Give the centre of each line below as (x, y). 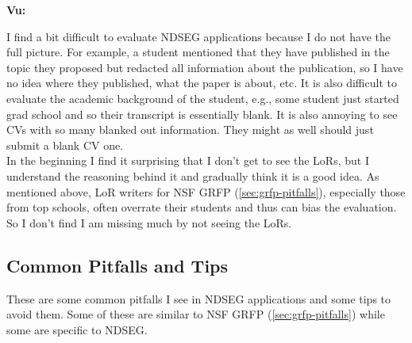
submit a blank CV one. (65, 145)
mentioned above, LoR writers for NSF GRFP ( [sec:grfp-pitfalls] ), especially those (206, 191)
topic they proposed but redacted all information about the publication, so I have (205, 67)
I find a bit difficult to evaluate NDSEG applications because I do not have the (199, 36)
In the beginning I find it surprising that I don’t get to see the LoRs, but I (188, 160)
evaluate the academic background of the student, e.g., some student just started (203, 98)
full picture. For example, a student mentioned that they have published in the (198, 52)
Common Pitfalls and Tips (117, 265)
